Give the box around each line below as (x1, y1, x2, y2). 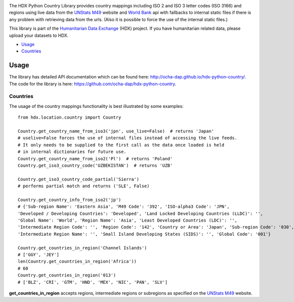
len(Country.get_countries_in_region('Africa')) (18, 259, 137, 264)
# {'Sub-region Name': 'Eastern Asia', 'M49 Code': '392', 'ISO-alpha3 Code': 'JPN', (18, 204, 230, 209)
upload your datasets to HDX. (9, 32, 69, 38)
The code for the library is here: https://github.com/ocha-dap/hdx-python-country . (9, 81, 176, 87)
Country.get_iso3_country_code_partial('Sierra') (18, 176, 140, 182)
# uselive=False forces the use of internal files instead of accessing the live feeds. (18, 135, 238, 141)
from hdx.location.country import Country (18, 115, 122, 120)
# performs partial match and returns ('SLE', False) (18, 183, 149, 189)
